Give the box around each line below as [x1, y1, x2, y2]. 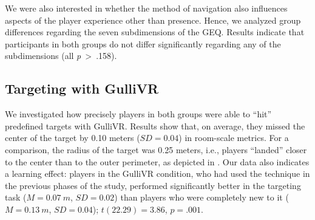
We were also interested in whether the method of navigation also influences [5, 2, 288, 14]
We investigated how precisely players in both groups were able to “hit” [5, 108, 272, 120]
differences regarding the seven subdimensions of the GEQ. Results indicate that [5, 26, 305, 38]
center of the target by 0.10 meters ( [5, 131, 140, 144]
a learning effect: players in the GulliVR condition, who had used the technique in [5, 167, 310, 180]
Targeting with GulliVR [5, 79, 159, 98]
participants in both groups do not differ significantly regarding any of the [5, 37, 281, 50]
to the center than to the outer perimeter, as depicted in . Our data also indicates [5, 155, 310, 168]
